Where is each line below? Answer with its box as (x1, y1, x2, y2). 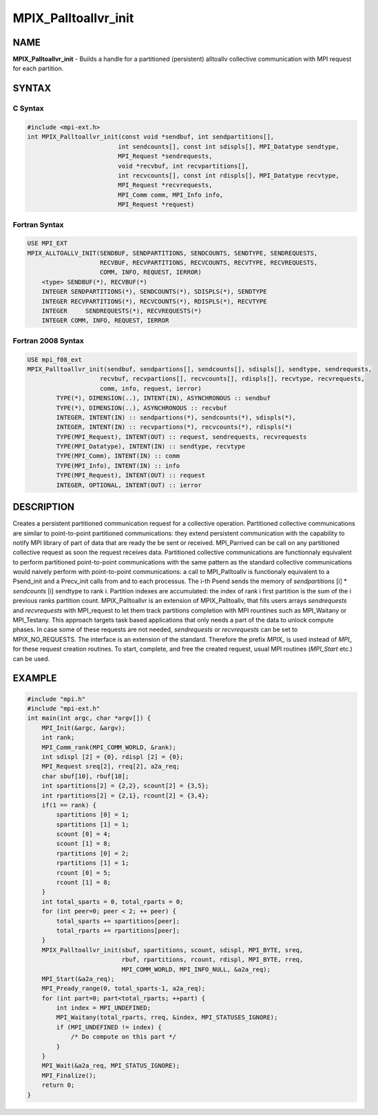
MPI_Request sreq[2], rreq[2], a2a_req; (41, 762, 180, 771)
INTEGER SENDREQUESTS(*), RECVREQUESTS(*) (41, 307, 202, 315)
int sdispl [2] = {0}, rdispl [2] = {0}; (41, 753, 184, 760)
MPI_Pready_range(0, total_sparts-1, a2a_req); (41, 985, 206, 993)
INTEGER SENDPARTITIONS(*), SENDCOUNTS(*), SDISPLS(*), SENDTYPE (41, 288, 267, 296)
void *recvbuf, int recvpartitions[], (118, 162, 249, 170)
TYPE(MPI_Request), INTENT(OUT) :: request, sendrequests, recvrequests (56, 433, 307, 441)
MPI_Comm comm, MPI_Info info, (118, 190, 224, 199)
